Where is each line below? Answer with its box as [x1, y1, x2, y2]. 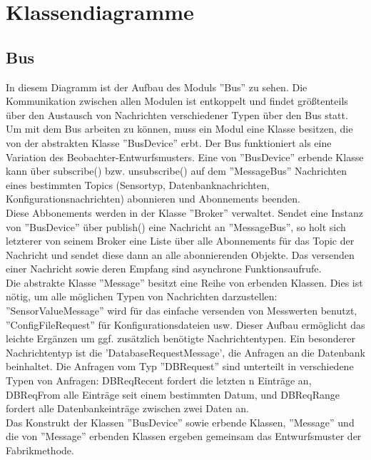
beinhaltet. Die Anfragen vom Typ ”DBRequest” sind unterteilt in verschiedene [6, 359, 354, 374]
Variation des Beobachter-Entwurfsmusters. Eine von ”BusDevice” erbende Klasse [6, 149, 364, 164]
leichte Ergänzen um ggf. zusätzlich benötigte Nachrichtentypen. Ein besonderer [6, 331, 355, 346]
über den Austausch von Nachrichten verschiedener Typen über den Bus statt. [6, 107, 348, 122]
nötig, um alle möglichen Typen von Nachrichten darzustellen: [6, 289, 278, 304]
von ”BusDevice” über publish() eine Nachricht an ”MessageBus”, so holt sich [6, 219, 346, 234]
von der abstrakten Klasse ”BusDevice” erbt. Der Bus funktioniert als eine [6, 135, 332, 150]
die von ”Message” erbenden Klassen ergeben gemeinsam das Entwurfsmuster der [6, 429, 362, 444]
